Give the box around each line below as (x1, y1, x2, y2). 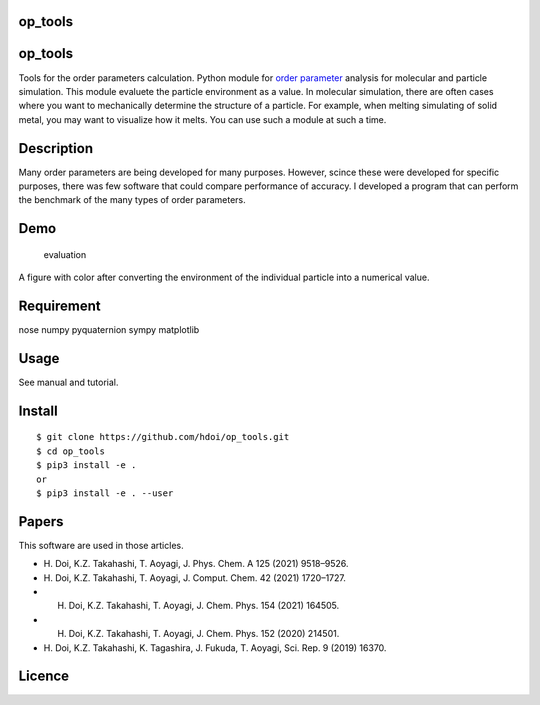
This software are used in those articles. (18, 539, 184, 551)
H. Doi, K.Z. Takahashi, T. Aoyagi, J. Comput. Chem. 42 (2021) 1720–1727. (43, 571, 347, 584)
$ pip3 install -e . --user (36, 487, 174, 499)
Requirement (18, 298, 102, 314)
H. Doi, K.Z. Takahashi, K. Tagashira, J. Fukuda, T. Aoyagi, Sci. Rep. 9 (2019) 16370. (43, 641, 387, 654)
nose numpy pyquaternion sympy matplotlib (18, 324, 200, 336)
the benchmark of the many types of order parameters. (18, 194, 247, 206)
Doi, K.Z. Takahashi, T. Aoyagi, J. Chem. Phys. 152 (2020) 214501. (68, 628, 340, 640)
